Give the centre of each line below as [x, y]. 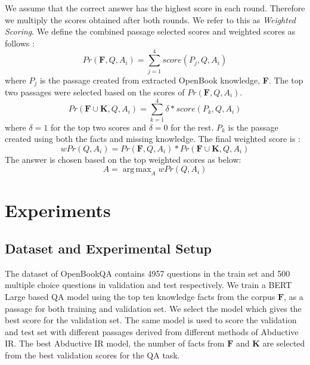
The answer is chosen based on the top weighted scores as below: [123, 159]
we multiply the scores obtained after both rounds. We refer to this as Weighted [150, 19]
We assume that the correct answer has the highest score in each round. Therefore [155, 8]
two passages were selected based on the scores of [95, 92]
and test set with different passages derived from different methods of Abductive [152, 331]
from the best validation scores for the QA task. [92, 355]
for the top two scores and [99, 127]
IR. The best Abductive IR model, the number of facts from [115, 343]
